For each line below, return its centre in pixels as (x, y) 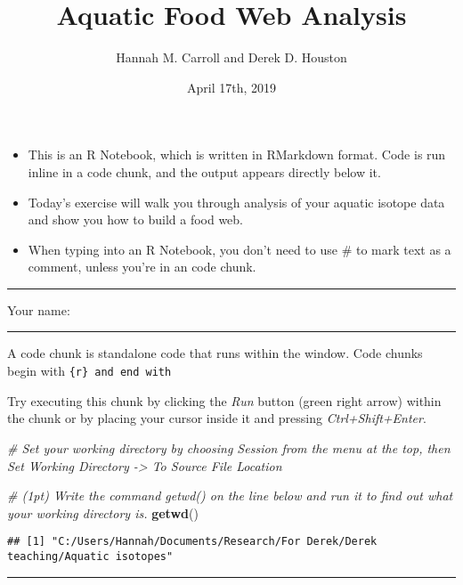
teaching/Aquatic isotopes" (90, 556)
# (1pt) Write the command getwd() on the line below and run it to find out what (230, 496)
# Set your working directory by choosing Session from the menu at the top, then (229, 447)
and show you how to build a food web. (136, 219)
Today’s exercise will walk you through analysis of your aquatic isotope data (236, 202)
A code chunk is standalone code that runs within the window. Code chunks (215, 353)
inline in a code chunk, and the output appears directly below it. (204, 171)
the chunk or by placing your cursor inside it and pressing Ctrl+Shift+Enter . (217, 418)
